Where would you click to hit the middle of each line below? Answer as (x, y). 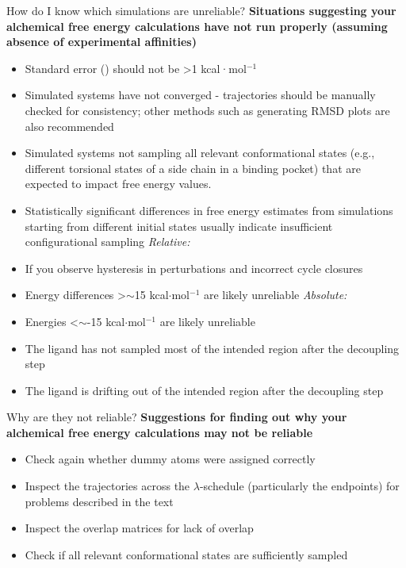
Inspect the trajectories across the (107, 486)
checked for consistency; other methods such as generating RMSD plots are (207, 110)
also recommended (69, 126)
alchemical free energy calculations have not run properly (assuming (197, 26)
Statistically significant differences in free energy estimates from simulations (209, 210)
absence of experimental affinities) (101, 42)
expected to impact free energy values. (118, 184)
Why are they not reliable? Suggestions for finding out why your (177, 417)
